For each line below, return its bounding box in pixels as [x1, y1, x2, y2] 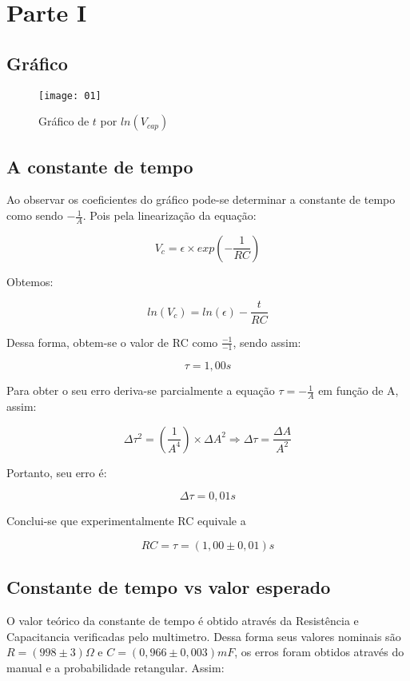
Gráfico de [38, 113, 90, 129]
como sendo [6, 207, 63, 224]
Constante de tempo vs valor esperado [6, 575, 331, 599]
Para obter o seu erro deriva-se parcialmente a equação [6, 382, 275, 399]
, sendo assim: [233, 333, 301, 350]
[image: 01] [38, 90, 102, 102]
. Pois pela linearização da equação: [82, 207, 257, 224]
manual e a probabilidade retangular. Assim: [6, 659, 225, 675]
